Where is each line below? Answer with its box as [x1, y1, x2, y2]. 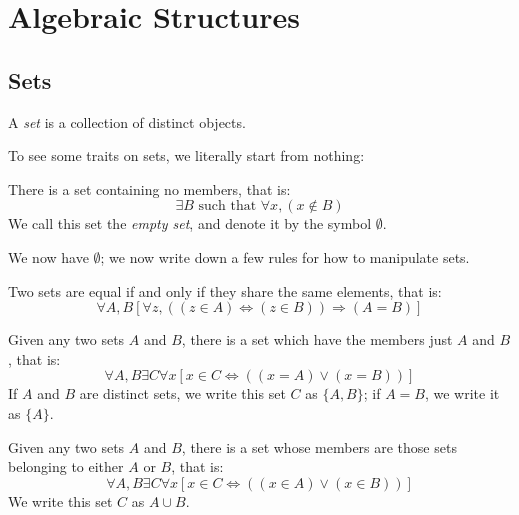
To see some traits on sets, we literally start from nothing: [8, 145, 365, 166]
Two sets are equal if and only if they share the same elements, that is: [8, 280, 442, 301]
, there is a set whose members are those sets [181, 436, 457, 457]
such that [198, 199, 257, 214]
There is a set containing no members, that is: [8, 178, 291, 199]
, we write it [424, 383, 500, 404]
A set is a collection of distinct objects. [8, 111, 246, 132]
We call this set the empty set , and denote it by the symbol [8, 213, 372, 234]
